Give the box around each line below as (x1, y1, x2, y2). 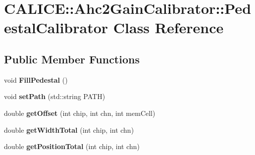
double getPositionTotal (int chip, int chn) (4, 141, 140, 152)
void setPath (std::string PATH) (4, 91, 105, 102)
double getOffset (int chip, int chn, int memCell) (4, 107, 155, 118)
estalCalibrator (4, 17, 108, 38)
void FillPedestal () (4, 74, 68, 85)
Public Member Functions (4, 51, 140, 66)
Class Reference (113, 17, 224, 38)
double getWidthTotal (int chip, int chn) (4, 124, 134, 135)
